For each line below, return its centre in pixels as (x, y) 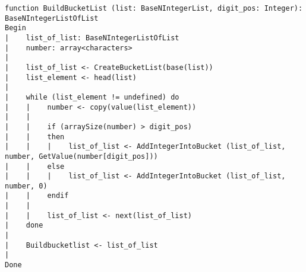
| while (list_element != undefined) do (92, 97)
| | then (35, 137)
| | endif (37, 196)
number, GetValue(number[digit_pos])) (81, 156)
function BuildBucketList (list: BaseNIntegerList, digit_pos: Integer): (154, 8)
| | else (35, 166)
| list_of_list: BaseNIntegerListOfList (92, 38)
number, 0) (26, 186)
